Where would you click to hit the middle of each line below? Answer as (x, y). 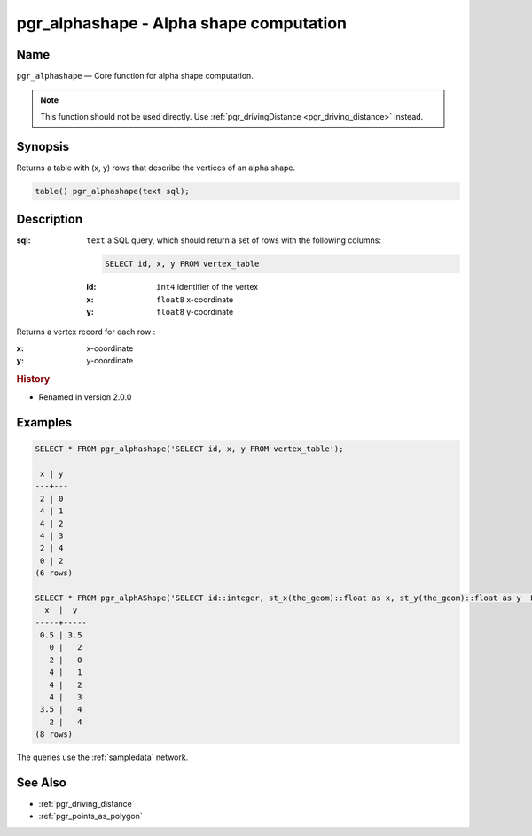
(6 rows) (54, 573)
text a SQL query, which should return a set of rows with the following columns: (234, 240)
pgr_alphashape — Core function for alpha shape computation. (135, 76)
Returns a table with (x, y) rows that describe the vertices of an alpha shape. (156, 168)
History (33, 379)
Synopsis (43, 146)
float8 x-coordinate (195, 299)
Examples (44, 422)
